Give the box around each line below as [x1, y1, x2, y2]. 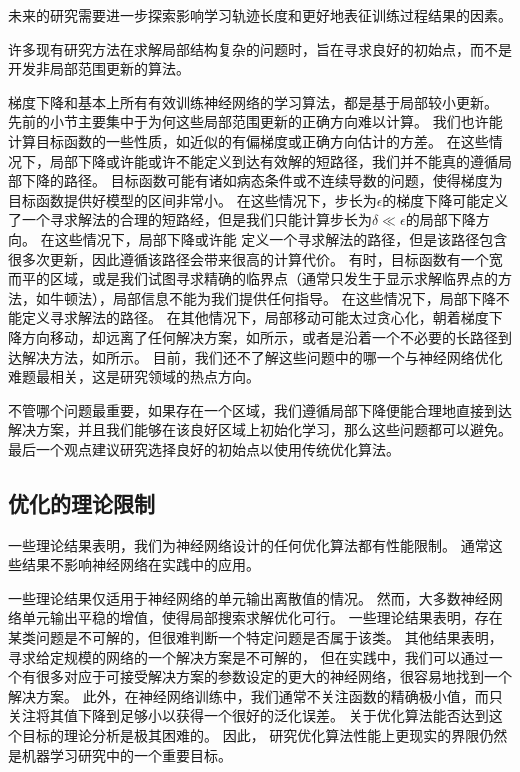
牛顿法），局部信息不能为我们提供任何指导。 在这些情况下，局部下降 [49, 287, 496, 308]
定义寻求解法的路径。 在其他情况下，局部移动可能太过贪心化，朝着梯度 [21, 307, 489, 328]
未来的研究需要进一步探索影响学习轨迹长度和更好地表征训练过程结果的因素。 [8, 5, 512, 25]
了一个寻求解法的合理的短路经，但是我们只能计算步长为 [8, 209, 372, 230]
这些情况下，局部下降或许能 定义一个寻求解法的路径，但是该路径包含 [54, 228, 508, 249]
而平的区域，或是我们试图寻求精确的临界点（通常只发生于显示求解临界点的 [8, 268, 498, 289]
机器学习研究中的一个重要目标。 [21, 744, 232, 765]
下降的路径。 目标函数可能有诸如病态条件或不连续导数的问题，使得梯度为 [21, 170, 503, 191]
